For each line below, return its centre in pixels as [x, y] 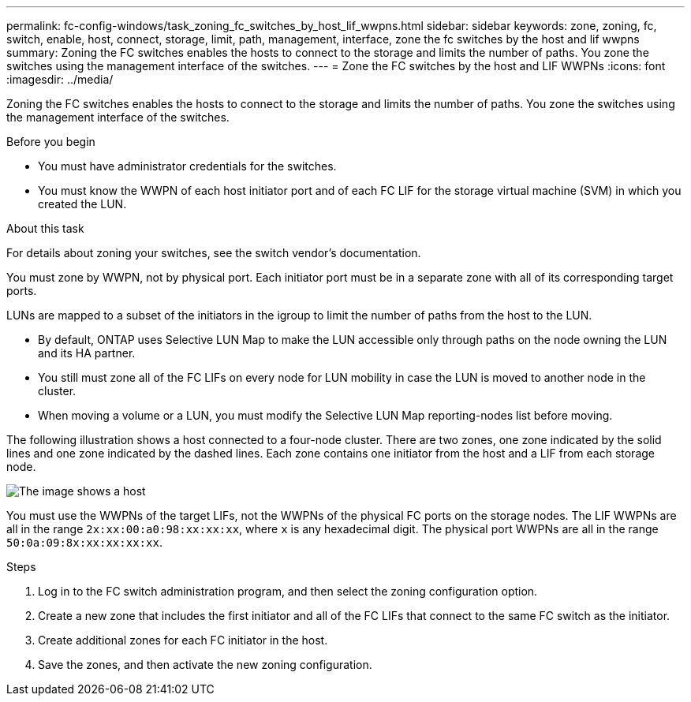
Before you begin [51, 142]
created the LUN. [82, 204]
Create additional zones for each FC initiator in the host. [183, 640]
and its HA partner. [87, 353]
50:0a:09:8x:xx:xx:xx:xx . [84, 542]
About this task [45, 228]
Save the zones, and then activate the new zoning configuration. [205, 665]
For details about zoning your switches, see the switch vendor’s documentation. [214, 253]
